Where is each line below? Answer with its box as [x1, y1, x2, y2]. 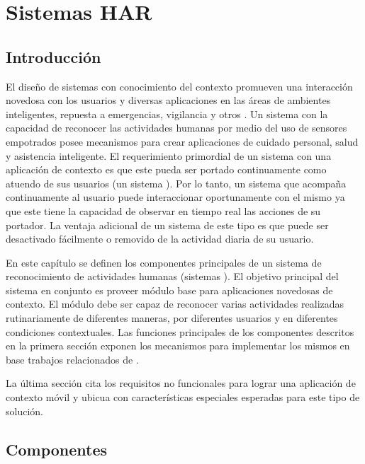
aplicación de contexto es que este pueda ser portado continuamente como [6, 162, 327, 177]
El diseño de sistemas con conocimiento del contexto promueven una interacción [6, 79, 353, 93]
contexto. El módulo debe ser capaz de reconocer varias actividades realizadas [6, 296, 344, 311]
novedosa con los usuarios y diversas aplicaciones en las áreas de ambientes [6, 93, 331, 108]
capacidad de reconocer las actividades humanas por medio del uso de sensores [6, 120, 347, 135]
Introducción [6, 45, 101, 67]
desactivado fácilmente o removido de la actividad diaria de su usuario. [6, 231, 314, 246]
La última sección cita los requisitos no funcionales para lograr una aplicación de [6, 376, 356, 390]
